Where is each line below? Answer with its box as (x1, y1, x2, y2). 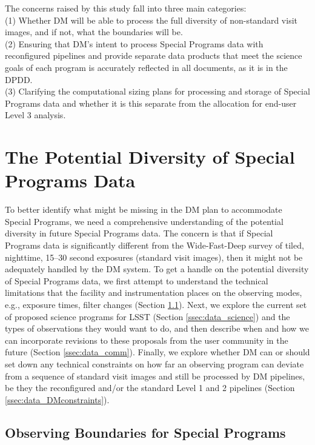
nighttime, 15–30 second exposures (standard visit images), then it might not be (5, 250, 303, 263)
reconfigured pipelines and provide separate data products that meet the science (5, 49, 302, 62)
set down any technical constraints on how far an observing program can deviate (5, 357, 304, 370)
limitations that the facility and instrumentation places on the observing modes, (5, 286, 302, 299)
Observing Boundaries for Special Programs (5, 423, 286, 441)
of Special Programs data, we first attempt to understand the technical (5, 274, 268, 287)
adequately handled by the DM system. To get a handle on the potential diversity (5, 263, 309, 275)
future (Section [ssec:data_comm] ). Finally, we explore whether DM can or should (5, 346, 310, 358)
